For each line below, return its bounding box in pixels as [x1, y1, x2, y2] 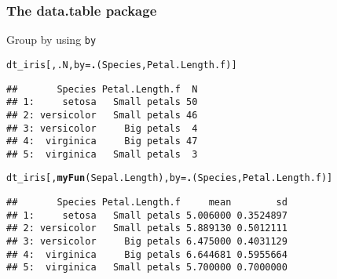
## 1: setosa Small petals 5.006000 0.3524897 [6, 209, 288, 221]
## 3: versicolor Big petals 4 [6, 122, 198, 134]
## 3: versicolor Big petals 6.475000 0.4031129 [6, 236, 288, 248]
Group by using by [6, 31, 97, 48]
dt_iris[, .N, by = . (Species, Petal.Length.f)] [6, 59, 237, 71]
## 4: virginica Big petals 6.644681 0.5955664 [6, 248, 288, 260]
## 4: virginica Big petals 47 [6, 136, 198, 147]
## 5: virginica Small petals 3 [6, 148, 198, 160]
